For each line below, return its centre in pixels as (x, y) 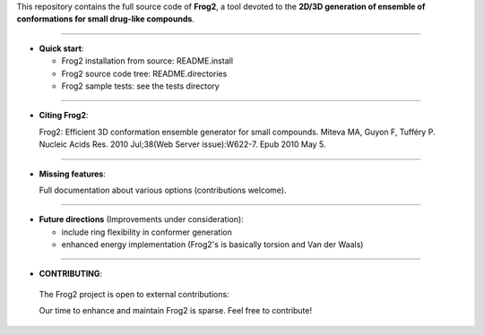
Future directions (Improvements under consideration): (141, 219)
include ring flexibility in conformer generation (147, 232)
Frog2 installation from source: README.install (147, 61)
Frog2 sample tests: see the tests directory (140, 86)
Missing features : (73, 174)
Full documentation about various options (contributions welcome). (163, 190)
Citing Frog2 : (64, 116)
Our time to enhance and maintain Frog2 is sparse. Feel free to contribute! (176, 311)
